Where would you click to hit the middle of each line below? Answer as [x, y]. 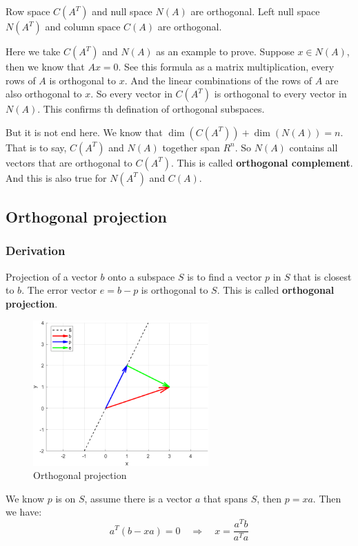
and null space [122, 11]
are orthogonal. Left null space [255, 11]
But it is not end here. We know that [84, 132]
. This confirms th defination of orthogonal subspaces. [151, 109]
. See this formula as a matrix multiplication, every [226, 66]
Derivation [36, 251]
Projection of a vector [51, 276]
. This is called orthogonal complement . [262, 162]
